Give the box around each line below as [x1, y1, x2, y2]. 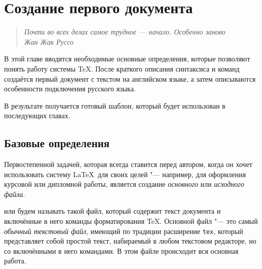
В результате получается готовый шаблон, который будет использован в [4, 100, 225, 111]
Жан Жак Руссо [24, 36, 74, 47]
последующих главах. [4, 110, 71, 121]
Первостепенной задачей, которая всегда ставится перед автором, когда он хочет [4, 159, 252, 170]
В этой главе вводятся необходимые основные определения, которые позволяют [4, 53, 250, 64]
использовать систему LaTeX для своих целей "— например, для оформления [4, 169, 246, 179]
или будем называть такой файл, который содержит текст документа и [4, 206, 221, 216]
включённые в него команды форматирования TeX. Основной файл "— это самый [4, 216, 258, 226]
